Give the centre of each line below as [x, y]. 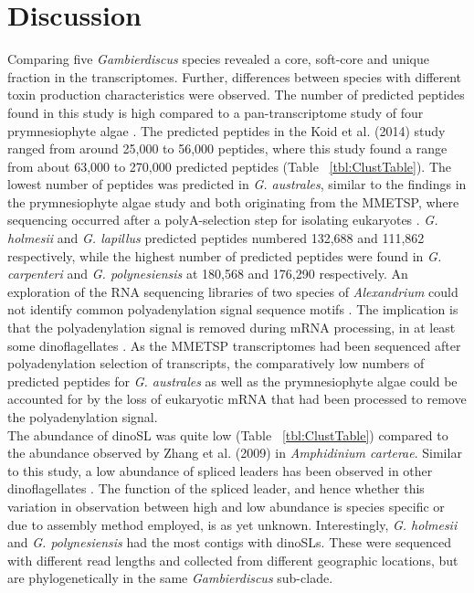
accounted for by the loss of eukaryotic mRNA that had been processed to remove [237, 399]
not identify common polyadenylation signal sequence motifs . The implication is [233, 309]
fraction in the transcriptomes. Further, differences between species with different [235, 76]
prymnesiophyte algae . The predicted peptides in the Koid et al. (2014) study [226, 130]
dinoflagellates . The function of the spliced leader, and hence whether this [216, 488]
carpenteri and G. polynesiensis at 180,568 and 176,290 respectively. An [208, 274]
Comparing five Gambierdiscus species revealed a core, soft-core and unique [218, 59]
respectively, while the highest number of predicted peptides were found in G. [225, 255]
